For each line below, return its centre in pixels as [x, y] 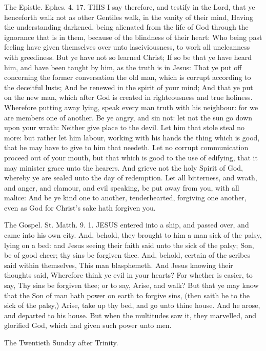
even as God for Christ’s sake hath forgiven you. [80, 207]
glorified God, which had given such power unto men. [88, 325]
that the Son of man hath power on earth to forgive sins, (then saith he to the [127, 295]
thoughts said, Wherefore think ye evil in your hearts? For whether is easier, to [128, 275]
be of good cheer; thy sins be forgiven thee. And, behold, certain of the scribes [127, 255]
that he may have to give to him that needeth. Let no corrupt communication [126, 147]
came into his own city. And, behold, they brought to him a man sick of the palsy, [133, 235]
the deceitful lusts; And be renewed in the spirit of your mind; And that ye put [129, 87]
